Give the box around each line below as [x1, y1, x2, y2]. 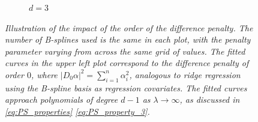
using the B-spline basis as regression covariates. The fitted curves [5, 81, 247, 94]
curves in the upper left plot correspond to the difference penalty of [5, 56, 249, 69]
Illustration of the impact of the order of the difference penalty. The [5, 21, 253, 34]
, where [31, 68, 58, 81]
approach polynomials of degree [5, 93, 118, 106]
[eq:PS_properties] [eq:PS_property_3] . [5, 105, 150, 117]
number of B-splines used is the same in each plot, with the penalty [5, 33, 251, 46]
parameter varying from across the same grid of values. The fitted [5, 44, 245, 57]
